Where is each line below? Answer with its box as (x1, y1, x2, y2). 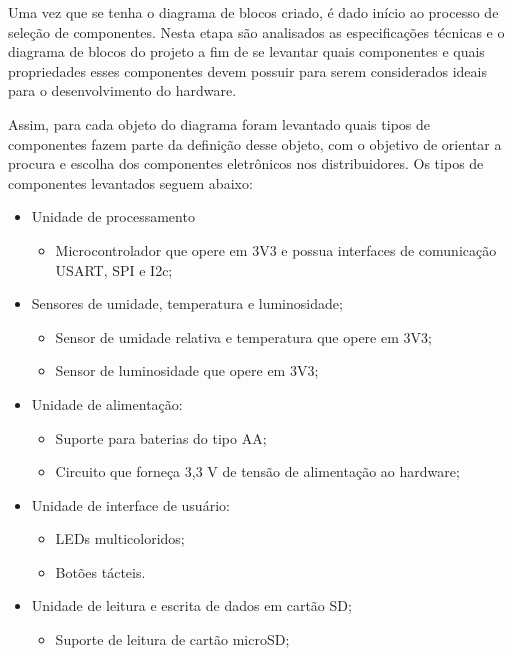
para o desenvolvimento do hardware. (8, 80, 237, 101)
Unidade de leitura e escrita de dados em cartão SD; (31, 595, 352, 616)
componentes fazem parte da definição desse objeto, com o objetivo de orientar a (8, 133, 502, 154)
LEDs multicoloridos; (55, 528, 185, 549)
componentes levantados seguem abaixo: (8, 172, 253, 193)
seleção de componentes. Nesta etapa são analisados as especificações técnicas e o (8, 21, 505, 42)
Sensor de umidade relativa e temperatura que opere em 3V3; (55, 326, 432, 347)
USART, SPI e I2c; (55, 259, 173, 280)
